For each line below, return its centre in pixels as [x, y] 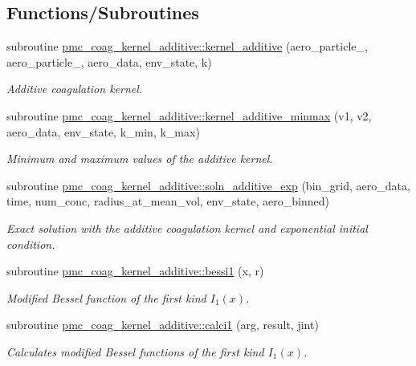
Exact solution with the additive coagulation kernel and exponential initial [187, 228]
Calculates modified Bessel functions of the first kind [135, 351]
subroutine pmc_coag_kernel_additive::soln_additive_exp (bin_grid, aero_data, [208, 185]
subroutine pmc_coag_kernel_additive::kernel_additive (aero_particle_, [187, 46]
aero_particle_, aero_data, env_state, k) [109, 61]
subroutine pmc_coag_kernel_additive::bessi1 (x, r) [135, 271]
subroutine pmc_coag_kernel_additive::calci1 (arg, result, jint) [163, 325]
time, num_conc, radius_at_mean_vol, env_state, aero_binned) [168, 201]
